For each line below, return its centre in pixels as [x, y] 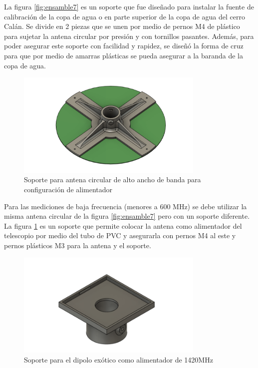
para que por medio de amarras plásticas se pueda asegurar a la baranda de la [124, 55]
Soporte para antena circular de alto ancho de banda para [113, 180]
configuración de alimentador [68, 189]
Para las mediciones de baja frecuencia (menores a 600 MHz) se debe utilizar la [126, 206]
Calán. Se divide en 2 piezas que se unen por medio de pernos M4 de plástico [122, 26]
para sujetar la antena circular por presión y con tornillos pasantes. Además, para [129, 36]
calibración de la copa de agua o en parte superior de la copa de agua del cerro [125, 16]
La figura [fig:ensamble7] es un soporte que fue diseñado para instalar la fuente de [129, 6]
